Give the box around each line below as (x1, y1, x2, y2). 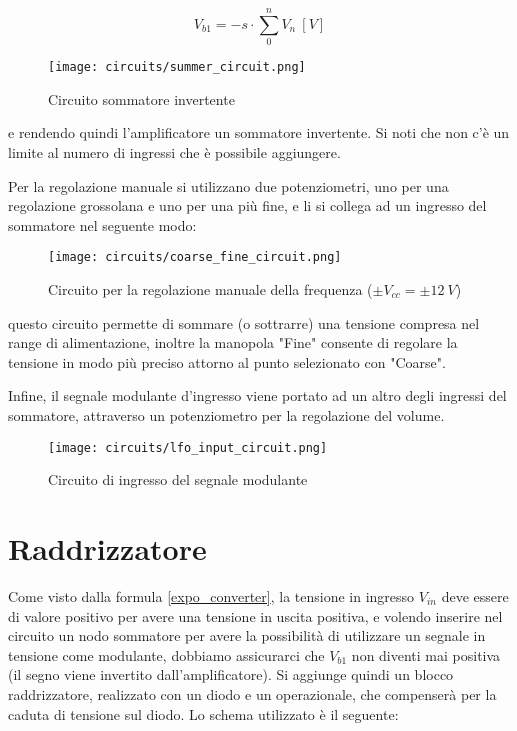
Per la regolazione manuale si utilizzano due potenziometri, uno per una (8, 175, 449, 196)
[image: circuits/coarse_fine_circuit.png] (48, 250, 342, 265)
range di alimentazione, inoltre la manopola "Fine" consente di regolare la (8, 332, 458, 353)
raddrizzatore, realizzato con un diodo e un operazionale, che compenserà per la (8, 683, 497, 704)
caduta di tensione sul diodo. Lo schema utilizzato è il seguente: (8, 703, 399, 724)
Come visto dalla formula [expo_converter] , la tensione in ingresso (8, 585, 415, 606)
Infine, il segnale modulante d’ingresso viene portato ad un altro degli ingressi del (8, 385, 507, 406)
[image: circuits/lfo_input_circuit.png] (48, 440, 328, 455)
